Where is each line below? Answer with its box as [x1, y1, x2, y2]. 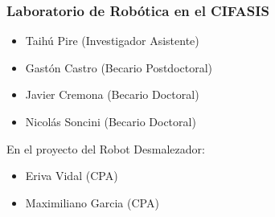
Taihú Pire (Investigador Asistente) [25, 32, 199, 49]
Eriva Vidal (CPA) [25, 167, 118, 184]
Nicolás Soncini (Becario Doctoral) [25, 113, 196, 129]
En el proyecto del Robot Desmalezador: [6, 140, 205, 157]
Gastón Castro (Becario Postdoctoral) [25, 59, 213, 76]
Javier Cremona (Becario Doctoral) [25, 86, 199, 103]
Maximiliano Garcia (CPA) [25, 194, 159, 211]
